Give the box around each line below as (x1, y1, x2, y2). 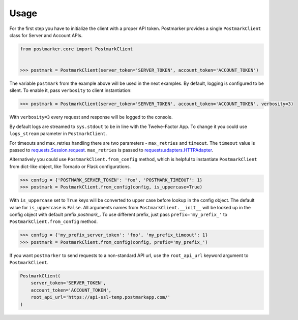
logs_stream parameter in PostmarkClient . (9, 131, 107, 137)
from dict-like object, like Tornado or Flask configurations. (9, 163, 131, 170)
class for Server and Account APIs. (9, 32, 83, 38)
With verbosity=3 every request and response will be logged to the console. (9, 114, 173, 120)
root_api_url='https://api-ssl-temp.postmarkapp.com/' (31, 295, 170, 300)
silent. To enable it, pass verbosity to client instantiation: (9, 87, 132, 93)
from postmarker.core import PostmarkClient (20, 46, 133, 52)
